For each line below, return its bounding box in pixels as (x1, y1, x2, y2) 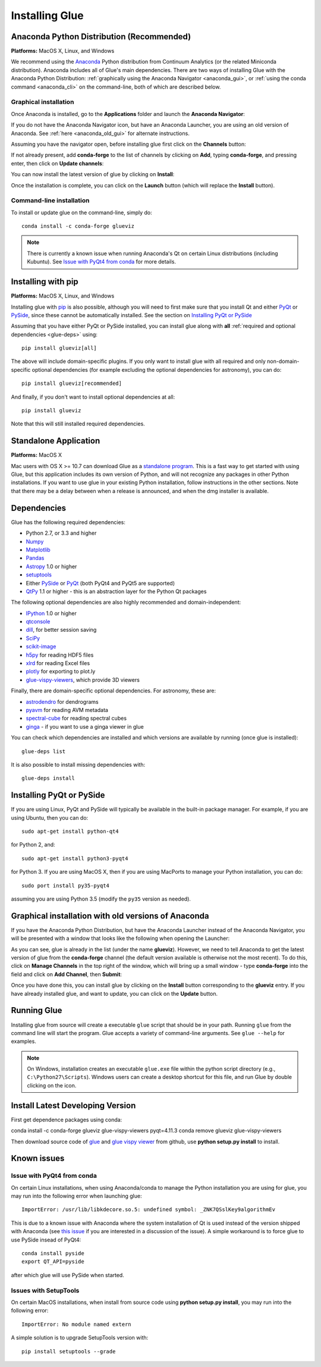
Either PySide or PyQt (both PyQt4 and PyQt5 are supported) (26, 579, 175, 587)
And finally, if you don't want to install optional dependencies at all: (11, 393, 175, 400)
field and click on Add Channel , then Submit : (11, 970, 122, 978)
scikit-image (26, 643, 56, 650)
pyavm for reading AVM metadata (26, 706, 108, 713)
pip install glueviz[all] (21, 345, 97, 352)
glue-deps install (21, 775, 75, 782)
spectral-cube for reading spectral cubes (26, 714, 127, 722)
